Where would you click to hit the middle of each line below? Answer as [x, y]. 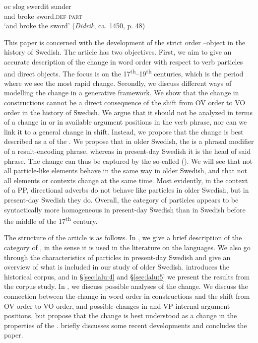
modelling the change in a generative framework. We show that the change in [122, 93]
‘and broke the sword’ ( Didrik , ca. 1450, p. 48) [75, 26]
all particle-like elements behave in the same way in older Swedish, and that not [126, 171]
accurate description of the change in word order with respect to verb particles [124, 61]
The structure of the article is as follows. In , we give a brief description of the [123, 238]
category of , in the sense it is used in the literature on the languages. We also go [127, 247]
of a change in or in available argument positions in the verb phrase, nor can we [126, 122]
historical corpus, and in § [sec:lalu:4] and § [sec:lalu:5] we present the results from [127, 276]
